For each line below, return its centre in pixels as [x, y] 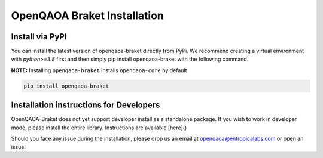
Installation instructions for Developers [86, 105]
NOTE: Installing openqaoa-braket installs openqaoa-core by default [99, 70]
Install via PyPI [39, 37]
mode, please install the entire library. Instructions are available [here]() [99, 128]
